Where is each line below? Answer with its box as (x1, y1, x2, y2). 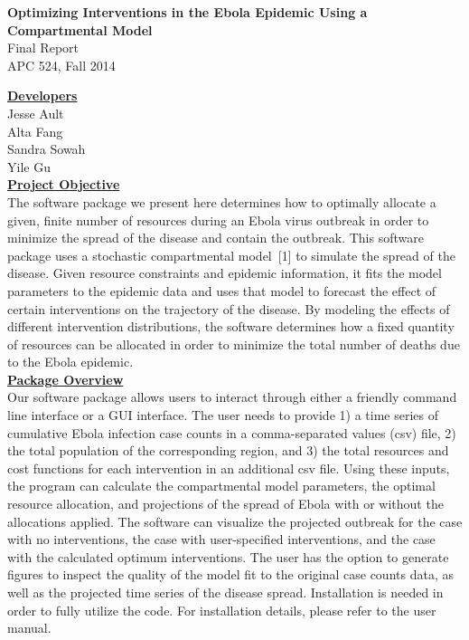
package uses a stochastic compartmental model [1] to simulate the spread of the (7, 245, 455, 264)
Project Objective (7, 175, 120, 194)
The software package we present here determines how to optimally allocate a (7, 192, 436, 211)
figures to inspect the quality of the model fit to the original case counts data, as (7, 565, 454, 584)
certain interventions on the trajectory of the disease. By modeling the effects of (7, 299, 450, 318)
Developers (7, 86, 78, 105)
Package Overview (7, 369, 124, 388)
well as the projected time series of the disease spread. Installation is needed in (7, 583, 444, 601)
